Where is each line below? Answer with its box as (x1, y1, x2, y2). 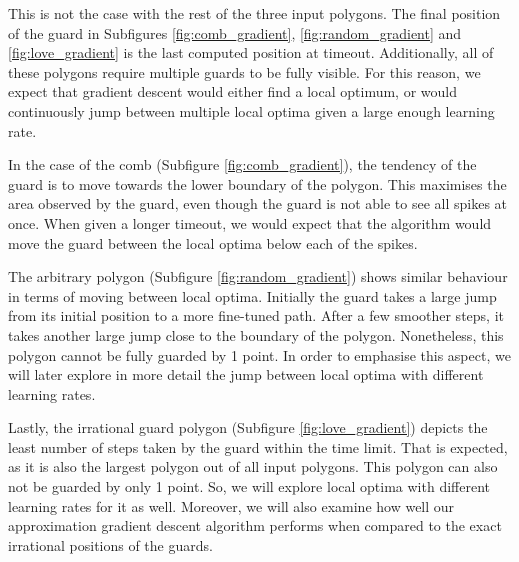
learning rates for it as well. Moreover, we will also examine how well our (8, 495, 455, 516)
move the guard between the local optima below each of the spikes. (8, 232, 418, 253)
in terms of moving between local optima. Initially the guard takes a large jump (8, 285, 497, 306)
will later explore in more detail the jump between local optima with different (8, 364, 484, 385)
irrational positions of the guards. (8, 534, 213, 555)
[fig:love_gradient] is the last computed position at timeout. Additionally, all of (8, 42, 494, 63)
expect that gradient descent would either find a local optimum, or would (8, 81, 457, 102)
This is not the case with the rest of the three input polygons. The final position (8, 3, 501, 23)
